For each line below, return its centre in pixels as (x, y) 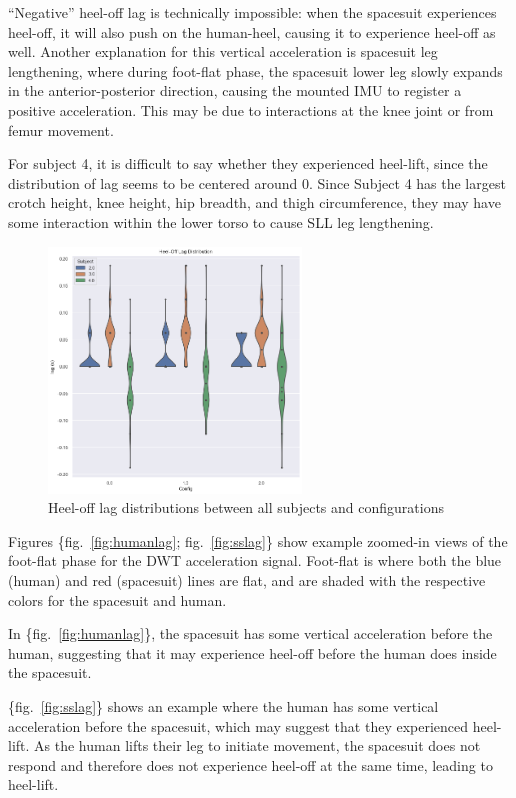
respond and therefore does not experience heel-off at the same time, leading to (250, 764)
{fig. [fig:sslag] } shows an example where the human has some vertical (223, 705)
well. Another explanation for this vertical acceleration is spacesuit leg (223, 51)
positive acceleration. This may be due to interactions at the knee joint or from (251, 109)
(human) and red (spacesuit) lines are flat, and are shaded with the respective (247, 579)
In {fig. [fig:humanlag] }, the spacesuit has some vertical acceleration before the (250, 633)
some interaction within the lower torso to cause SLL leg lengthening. (221, 221)
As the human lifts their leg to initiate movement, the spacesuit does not (257, 745)
